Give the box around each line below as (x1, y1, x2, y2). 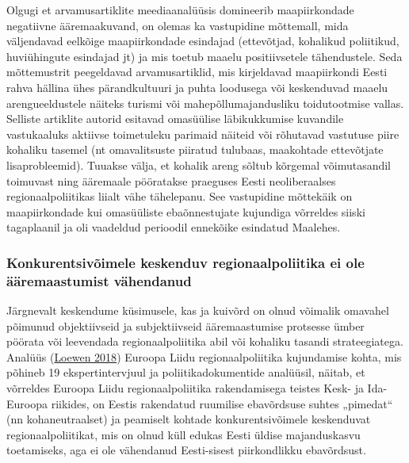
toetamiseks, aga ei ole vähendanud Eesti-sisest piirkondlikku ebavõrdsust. (6, 442, 366, 458)
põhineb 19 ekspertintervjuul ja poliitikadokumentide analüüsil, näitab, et (6, 364, 365, 381)
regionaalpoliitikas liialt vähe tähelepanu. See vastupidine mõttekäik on (6, 188, 353, 205)
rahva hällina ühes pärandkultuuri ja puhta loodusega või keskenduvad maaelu (6, 78, 388, 95)
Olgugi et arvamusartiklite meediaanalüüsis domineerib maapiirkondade (6, 2, 354, 17)
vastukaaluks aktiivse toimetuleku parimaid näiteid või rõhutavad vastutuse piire (6, 125, 399, 142)
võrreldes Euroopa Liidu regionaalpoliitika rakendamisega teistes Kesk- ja (6, 380, 364, 396)
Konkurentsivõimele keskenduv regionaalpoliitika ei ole (6, 252, 365, 272)
